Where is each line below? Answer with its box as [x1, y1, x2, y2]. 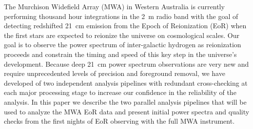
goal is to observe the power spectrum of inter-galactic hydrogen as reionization [4, 39, 241, 50]
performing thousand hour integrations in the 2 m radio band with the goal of [4, 11, 238, 21]
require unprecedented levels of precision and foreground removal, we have [4, 68, 225, 78]
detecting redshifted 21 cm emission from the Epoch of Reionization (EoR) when [4, 20, 247, 31]
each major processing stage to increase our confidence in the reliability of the [4, 87, 236, 97]
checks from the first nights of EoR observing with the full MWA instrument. [4, 116, 235, 126]
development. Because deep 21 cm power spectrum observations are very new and [4, 58, 249, 69]
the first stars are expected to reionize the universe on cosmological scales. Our [4, 30, 239, 40]
